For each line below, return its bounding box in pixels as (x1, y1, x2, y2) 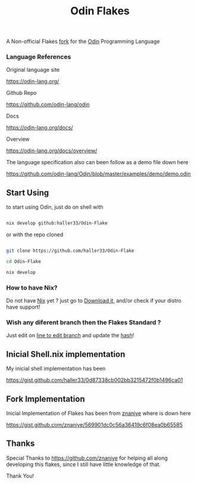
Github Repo (6, 90, 37, 97)
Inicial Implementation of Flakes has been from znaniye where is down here (6, 410, 192, 417)
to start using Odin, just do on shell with (6, 204, 104, 211)
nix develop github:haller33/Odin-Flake (6, 220, 108, 226)
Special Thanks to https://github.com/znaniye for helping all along (6, 454, 168, 461)
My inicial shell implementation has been (6, 365, 106, 372)
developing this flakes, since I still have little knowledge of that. (6, 461, 161, 468)
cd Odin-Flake (6, 258, 42, 265)
